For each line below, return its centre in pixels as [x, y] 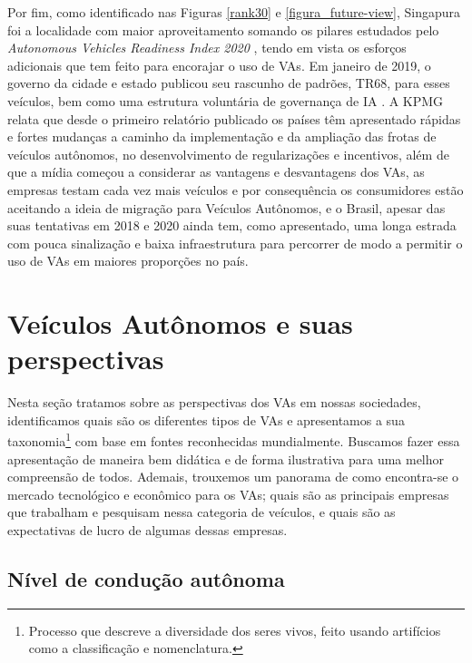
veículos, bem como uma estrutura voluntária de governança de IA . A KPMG [226, 100]
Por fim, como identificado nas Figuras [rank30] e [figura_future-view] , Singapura [234, 12]
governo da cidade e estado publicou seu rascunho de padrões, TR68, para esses [229, 83]
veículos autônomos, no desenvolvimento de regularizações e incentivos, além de [228, 154]
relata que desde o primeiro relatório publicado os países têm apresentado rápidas [234, 118]
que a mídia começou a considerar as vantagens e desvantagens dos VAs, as [216, 172]
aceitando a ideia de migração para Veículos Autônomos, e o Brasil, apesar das [226, 207]
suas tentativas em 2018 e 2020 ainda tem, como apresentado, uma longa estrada [232, 225]
